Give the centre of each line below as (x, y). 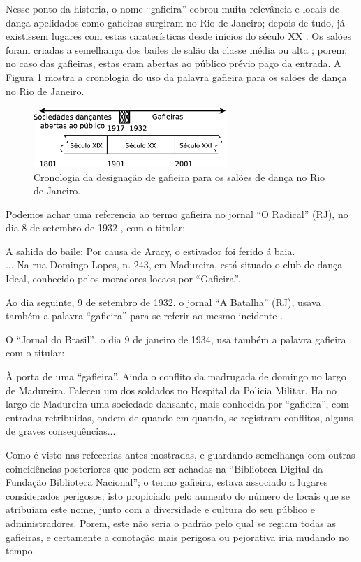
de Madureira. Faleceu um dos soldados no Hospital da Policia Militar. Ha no (171, 390)
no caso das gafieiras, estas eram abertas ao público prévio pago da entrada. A (174, 63)
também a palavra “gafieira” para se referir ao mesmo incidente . (145, 316)
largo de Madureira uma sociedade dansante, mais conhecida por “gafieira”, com (177, 404)
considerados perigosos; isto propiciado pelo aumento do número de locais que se (178, 495)
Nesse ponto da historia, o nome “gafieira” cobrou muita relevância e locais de (172, 8)
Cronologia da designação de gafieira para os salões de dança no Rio (179, 176)
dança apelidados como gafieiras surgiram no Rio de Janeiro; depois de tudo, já (175, 22)
